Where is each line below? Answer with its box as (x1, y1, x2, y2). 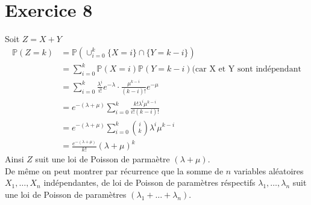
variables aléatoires (233, 164, 304, 177)
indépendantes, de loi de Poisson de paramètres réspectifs (43, 176, 256, 189)
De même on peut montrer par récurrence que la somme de (5, 164, 224, 177)
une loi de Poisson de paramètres (5, 188, 127, 200)
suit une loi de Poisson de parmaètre (35, 153, 170, 165)
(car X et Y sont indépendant (192, 65, 301, 74)
